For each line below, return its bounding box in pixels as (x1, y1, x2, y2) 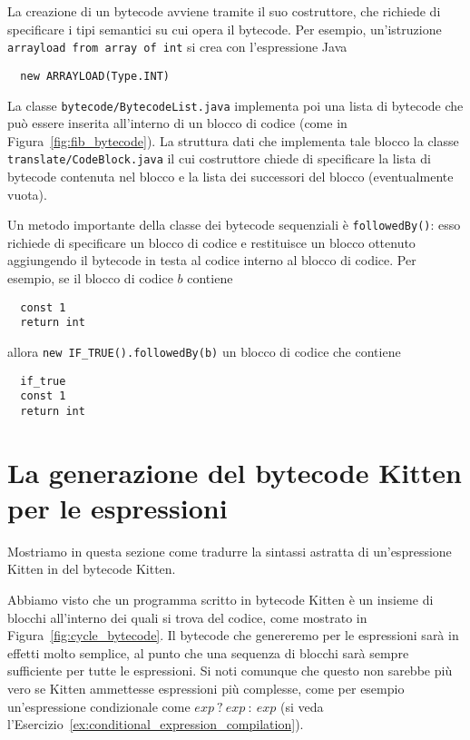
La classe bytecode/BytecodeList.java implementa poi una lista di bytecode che (7, 95, 464, 114)
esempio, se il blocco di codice (7, 269, 173, 288)
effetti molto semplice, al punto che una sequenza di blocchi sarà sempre (7, 643, 409, 662)
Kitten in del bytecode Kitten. (7, 559, 176, 578)
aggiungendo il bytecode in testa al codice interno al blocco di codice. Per (7, 251, 416, 270)
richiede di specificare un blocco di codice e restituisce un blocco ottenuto (7, 232, 416, 252)
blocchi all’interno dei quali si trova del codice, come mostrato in (7, 607, 367, 627)
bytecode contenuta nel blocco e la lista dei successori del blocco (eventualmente (7, 167, 454, 185)
